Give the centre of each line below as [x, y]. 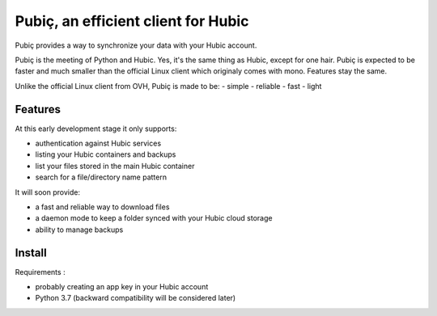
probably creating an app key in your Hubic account [122, 287]
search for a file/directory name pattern [101, 177]
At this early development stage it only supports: [96, 129]
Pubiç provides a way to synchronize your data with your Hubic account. [136, 45]
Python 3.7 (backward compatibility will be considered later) [136, 298]
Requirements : [40, 272]
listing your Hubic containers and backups [106, 154]
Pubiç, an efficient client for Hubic [132, 21]
